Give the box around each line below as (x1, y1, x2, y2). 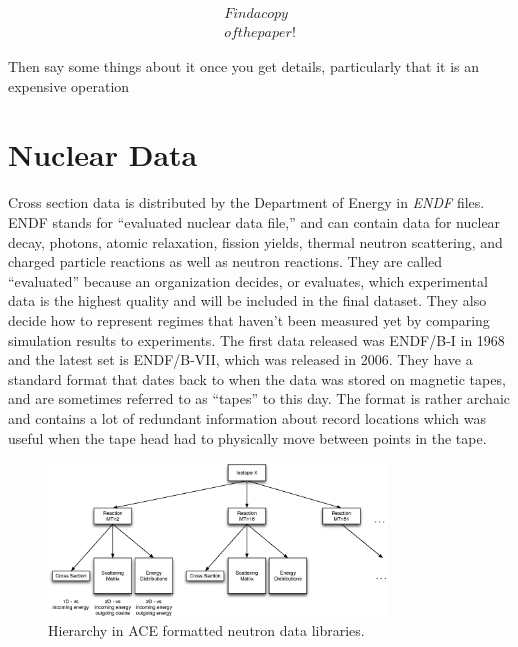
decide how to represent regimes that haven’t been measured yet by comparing (8, 309, 490, 330)
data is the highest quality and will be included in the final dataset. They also (8, 290, 487, 311)
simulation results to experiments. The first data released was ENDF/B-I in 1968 (8, 329, 505, 350)
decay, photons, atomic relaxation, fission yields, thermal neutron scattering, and (8, 231, 503, 252)
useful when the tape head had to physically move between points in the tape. (8, 427, 487, 448)
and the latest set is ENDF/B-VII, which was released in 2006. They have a (8, 349, 473, 370)
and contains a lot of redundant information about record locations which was (8, 407, 486, 428)
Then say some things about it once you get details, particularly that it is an (8, 56, 480, 77)
